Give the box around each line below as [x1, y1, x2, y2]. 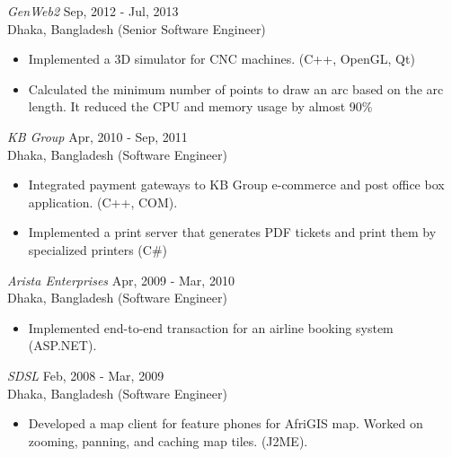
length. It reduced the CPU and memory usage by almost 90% [28, 97, 373, 116]
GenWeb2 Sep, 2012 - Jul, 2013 [7, 2, 179, 20]
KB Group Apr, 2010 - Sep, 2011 [7, 127, 188, 145]
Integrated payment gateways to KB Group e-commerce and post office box [28, 175, 445, 194]
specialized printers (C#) [28, 240, 168, 259]
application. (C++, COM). [28, 192, 178, 211]
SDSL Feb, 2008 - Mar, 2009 [7, 365, 164, 384]
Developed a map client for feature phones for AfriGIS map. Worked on [28, 414, 423, 433]
